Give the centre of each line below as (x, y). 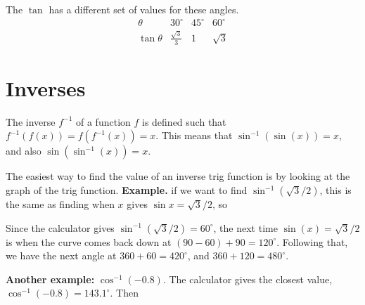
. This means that (194, 135)
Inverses (46, 87)
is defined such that (184, 121)
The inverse (31, 121)
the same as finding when (60, 204)
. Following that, (312, 241)
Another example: (50, 279)
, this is (335, 190)
